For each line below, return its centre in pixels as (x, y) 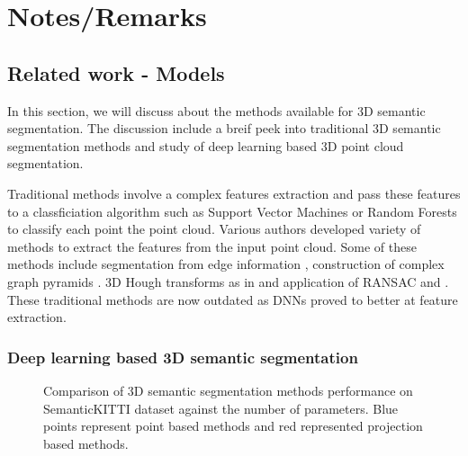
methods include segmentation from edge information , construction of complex (226, 264)
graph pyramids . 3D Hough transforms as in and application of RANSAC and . (228, 281)
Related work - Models (116, 72)
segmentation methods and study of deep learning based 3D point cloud (206, 145)
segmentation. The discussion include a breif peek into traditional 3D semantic (224, 128)
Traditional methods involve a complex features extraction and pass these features (234, 193)
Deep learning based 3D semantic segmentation (183, 357)
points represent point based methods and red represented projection (233, 426)
